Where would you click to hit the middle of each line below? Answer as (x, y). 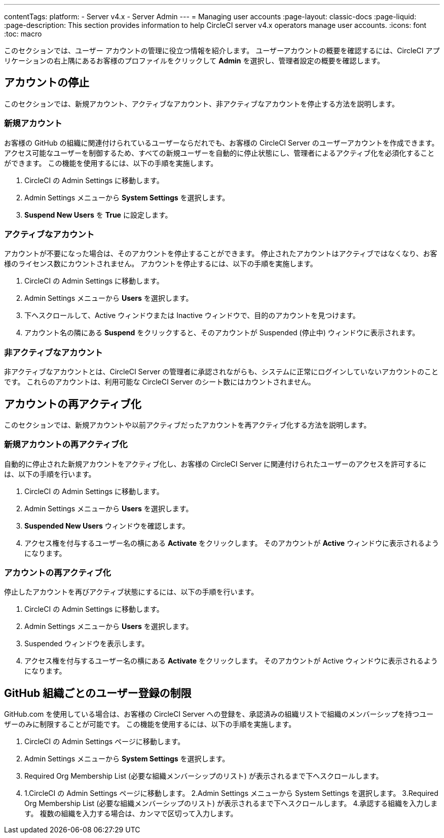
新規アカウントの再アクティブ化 (66, 445)
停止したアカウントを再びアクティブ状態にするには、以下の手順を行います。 (131, 592)
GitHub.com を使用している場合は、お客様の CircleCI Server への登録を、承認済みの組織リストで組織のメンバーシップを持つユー (219, 714)
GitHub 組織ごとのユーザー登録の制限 (98, 693)
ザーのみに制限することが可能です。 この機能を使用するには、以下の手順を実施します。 (150, 724)
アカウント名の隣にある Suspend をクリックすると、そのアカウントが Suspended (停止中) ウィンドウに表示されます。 (222, 333)
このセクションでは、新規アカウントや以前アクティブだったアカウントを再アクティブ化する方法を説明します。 (188, 425)
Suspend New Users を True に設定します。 (98, 215)
